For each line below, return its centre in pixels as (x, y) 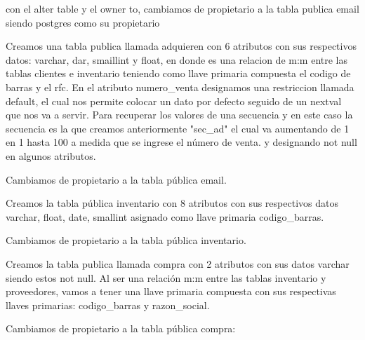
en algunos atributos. (51, 155)
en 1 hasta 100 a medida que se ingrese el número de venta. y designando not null (181, 142)
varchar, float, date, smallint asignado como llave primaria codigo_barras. (165, 216)
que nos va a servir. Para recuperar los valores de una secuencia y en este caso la (179, 115)
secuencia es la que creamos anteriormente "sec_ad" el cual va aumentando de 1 (178, 128)
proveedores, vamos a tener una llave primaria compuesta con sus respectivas (171, 291)
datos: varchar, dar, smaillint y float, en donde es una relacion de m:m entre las (177, 59)
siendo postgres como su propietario (83, 22)
